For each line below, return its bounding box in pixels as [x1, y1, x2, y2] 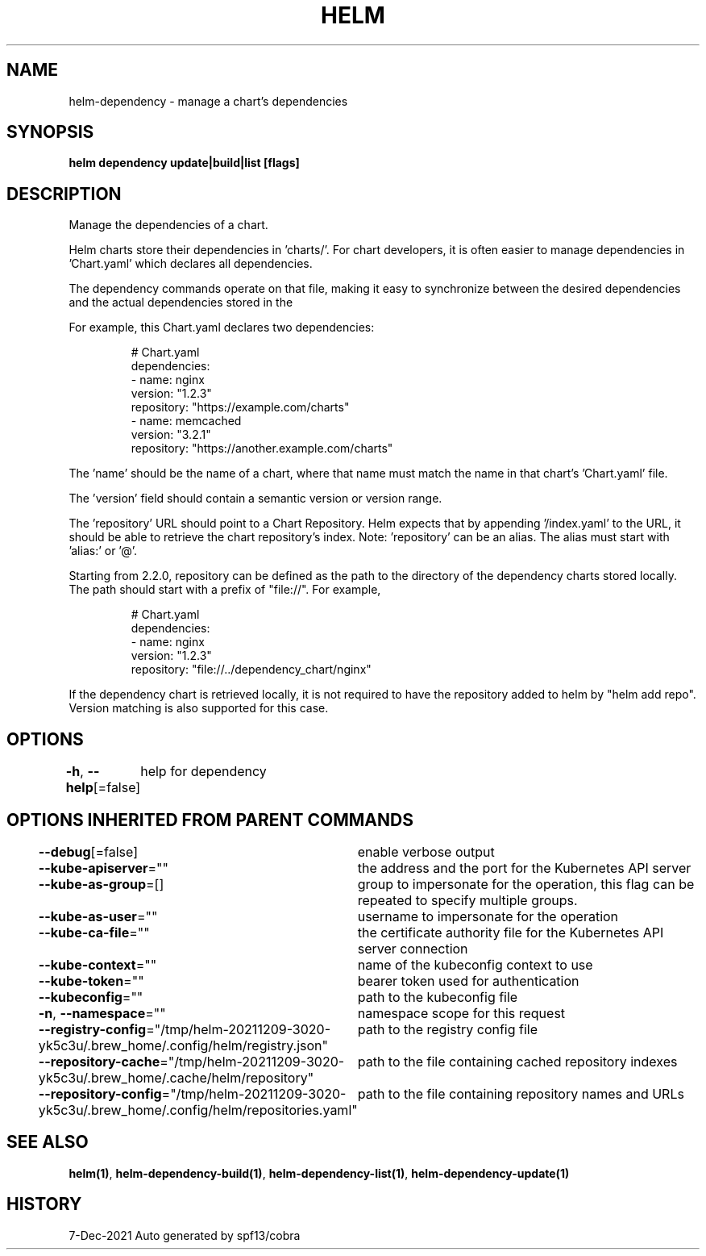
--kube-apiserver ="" [38, 859, 168, 876]
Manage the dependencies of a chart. [69, 218, 268, 232]
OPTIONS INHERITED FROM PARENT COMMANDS [6, 809, 413, 830]
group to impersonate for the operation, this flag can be [357, 875, 695, 892]
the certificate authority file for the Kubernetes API [357, 924, 664, 941]
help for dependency [140, 763, 267, 780]
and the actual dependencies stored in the [69, 295, 293, 310]
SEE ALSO [6, 1132, 89, 1153]
